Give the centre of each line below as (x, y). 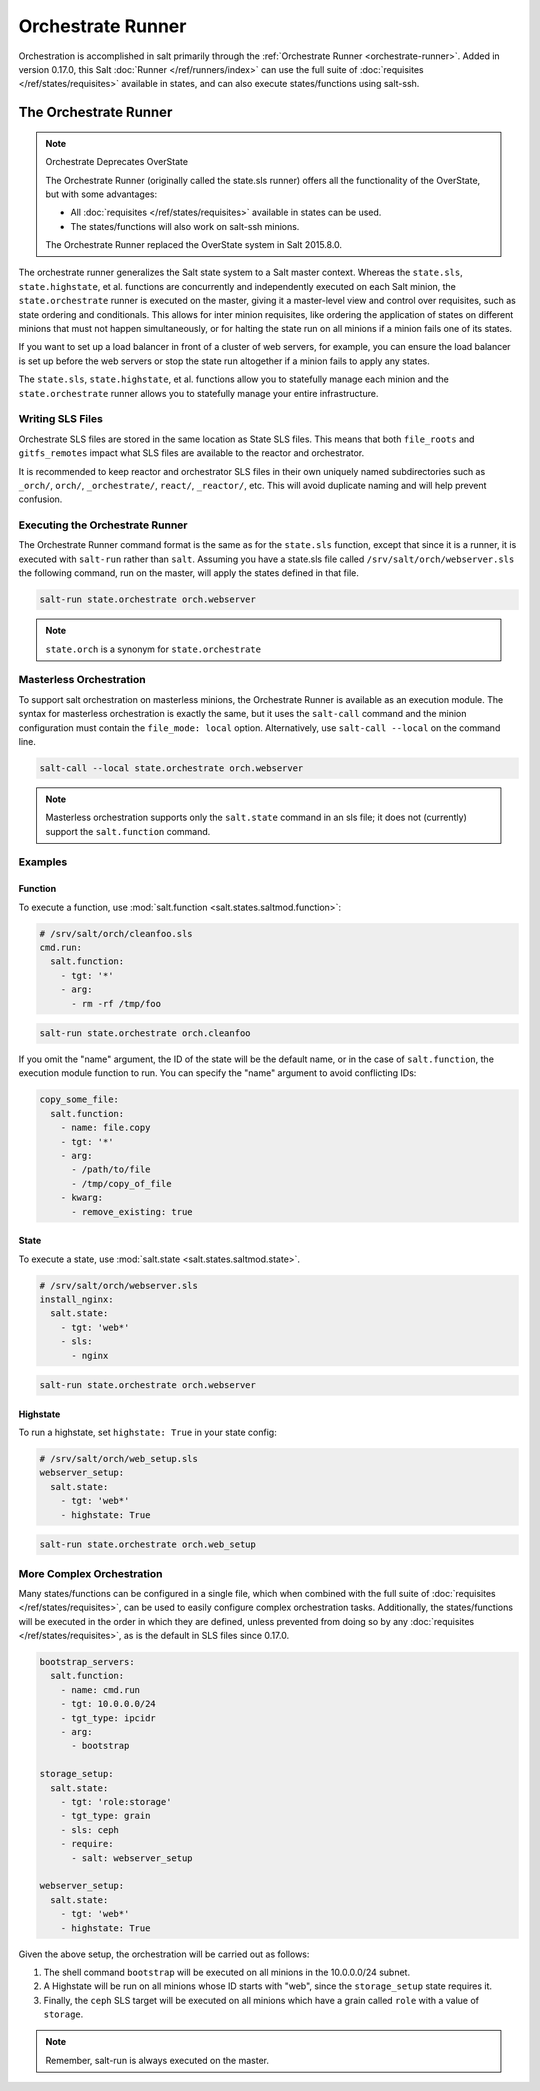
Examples (43, 862)
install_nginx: (76, 1299)
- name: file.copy (105, 1128)
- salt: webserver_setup (132, 1858)
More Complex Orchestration (90, 1573)
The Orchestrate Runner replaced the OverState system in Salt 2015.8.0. (194, 245)
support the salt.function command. (128, 831)
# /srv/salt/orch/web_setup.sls (119, 1459)
